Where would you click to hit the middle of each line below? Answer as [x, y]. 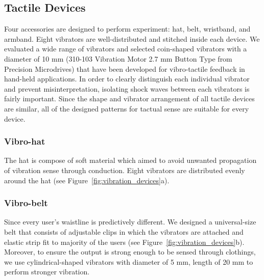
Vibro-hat [25, 141]
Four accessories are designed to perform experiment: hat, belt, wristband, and [127, 29]
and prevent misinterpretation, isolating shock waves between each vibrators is [127, 88]
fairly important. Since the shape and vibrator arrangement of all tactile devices [129, 99]
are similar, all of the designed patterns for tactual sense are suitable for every [127, 108]
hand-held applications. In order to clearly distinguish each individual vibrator [127, 79]
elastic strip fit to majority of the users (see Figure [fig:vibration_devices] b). [124, 242]
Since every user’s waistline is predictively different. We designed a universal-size [130, 222]
